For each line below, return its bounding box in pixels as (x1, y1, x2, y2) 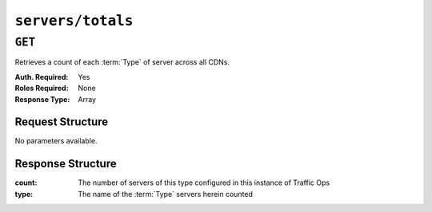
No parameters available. (14, 136, 98, 146)
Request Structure (14, 116, 109, 129)
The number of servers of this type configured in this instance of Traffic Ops (78, 178, 330, 187)
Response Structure (14, 157, 117, 171)
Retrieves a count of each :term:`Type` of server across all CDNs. (14, 57, 230, 67)
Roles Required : (14, 84, 69, 93)
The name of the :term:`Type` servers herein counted (78, 189, 254, 198)
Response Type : (14, 94, 70, 104)
